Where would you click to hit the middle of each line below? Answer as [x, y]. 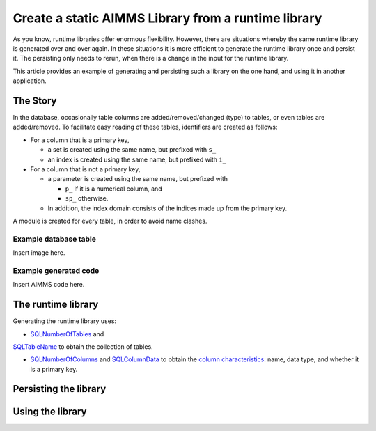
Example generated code [56, 270]
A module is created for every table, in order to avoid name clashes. [110, 221]
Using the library [50, 411]
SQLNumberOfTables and [67, 334]
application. [30, 81]
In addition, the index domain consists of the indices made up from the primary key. [167, 208]
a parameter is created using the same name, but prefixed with [138, 179]
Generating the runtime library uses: [65, 321]
